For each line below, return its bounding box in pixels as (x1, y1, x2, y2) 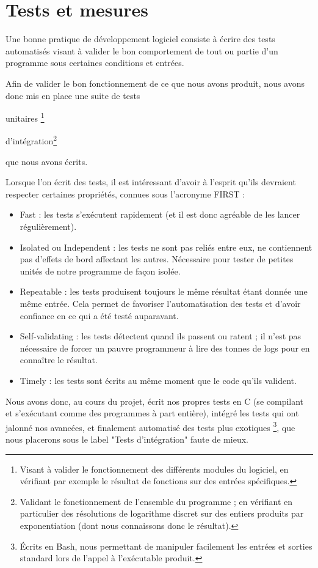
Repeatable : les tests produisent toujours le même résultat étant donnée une (20, 285, 308, 298)
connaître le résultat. (20, 353, 98, 366)
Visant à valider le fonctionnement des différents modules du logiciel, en (20, 462, 289, 475)
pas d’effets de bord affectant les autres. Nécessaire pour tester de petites (20, 253, 294, 265)
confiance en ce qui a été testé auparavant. (20, 309, 179, 322)
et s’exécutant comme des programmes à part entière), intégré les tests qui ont (5, 407, 299, 419)
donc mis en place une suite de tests (5, 89, 140, 101)
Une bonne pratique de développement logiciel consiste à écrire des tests (5, 32, 275, 45)
